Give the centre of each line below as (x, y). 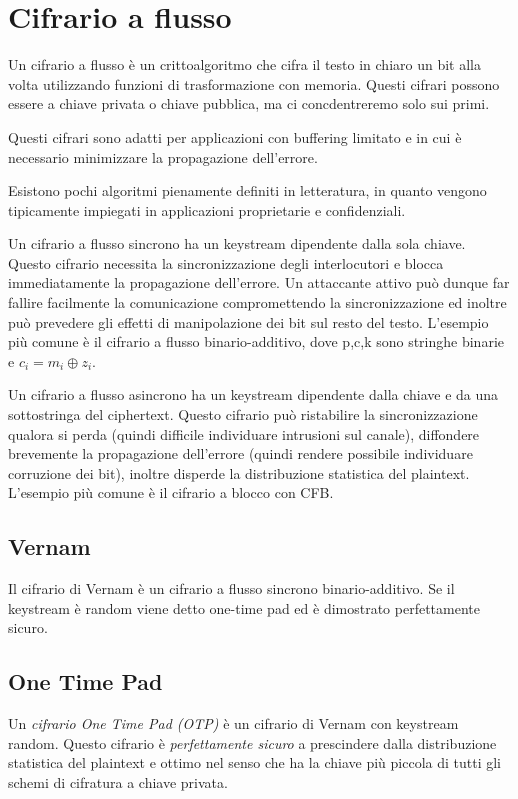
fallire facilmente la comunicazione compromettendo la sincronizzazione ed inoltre (257, 302)
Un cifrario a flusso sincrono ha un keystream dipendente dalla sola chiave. (237, 243)
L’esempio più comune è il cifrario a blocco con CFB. (171, 492)
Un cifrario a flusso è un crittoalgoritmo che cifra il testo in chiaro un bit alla (244, 64)
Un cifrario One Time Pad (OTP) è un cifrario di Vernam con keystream (233, 723)
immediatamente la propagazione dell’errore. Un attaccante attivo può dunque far (259, 282)
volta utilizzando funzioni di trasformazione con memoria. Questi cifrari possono (254, 83)
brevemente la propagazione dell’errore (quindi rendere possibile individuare (240, 453)
